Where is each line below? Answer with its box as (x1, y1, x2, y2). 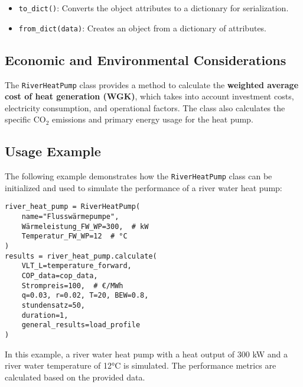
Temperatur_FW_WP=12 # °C (21, 232, 128, 241)
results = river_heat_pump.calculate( (5, 251, 157, 260)
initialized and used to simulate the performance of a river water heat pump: (5, 181, 282, 193)
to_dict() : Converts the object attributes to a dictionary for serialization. (18, 2, 289, 14)
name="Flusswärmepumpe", (21, 212, 119, 221)
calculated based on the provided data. (5, 370, 145, 383)
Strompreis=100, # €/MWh (21, 281, 123, 290)
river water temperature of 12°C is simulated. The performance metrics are (5, 359, 276, 372)
